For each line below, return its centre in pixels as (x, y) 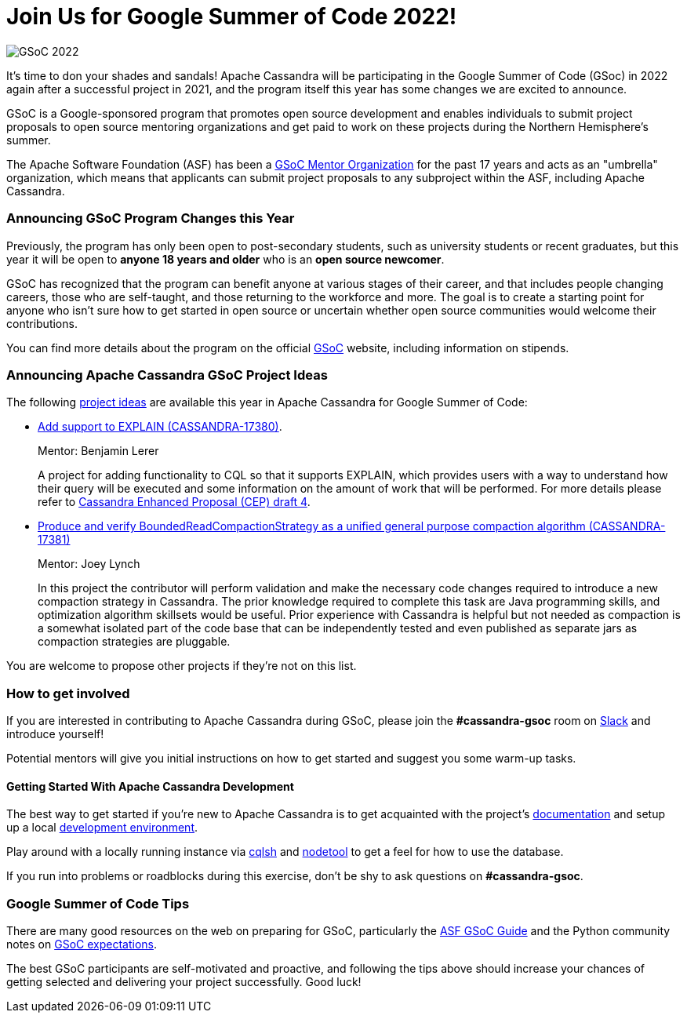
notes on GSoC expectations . (82, 944)
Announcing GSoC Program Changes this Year (151, 218)
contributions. (42, 323)
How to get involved (68, 693)
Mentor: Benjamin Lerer (98, 451)
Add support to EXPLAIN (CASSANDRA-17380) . (160, 427)
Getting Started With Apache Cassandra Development (150, 786)
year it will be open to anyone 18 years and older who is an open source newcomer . (225, 259)
